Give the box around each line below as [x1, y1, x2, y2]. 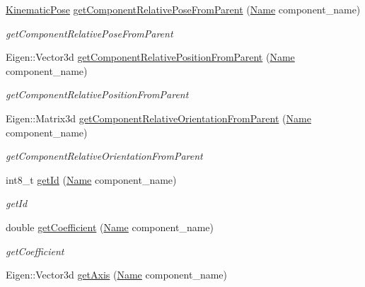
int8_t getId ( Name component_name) [6, 172, 177, 187]
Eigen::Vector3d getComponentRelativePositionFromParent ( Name [6, 49, 295, 64]
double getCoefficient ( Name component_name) [6, 219, 214, 234]
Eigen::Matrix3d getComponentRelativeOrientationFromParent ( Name [6, 110, 311, 125]
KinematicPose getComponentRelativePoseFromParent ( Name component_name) [6, 2, 361, 16]
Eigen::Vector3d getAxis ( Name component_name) [6, 267, 228, 282]
